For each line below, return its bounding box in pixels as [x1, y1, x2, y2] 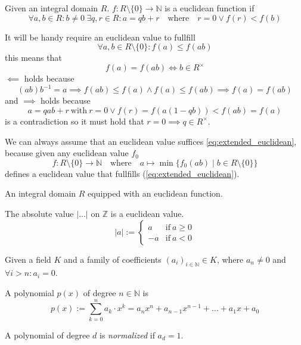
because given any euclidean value [5, 147, 129, 159]
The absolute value [5, 207, 74, 219]
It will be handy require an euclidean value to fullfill [5, 30, 196, 43]
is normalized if [99, 328, 155, 341]
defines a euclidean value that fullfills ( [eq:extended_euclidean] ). [5, 167, 240, 179]
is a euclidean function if [165, 2, 255, 14]
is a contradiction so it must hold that [5, 114, 144, 127]
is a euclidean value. [110, 207, 184, 219]
